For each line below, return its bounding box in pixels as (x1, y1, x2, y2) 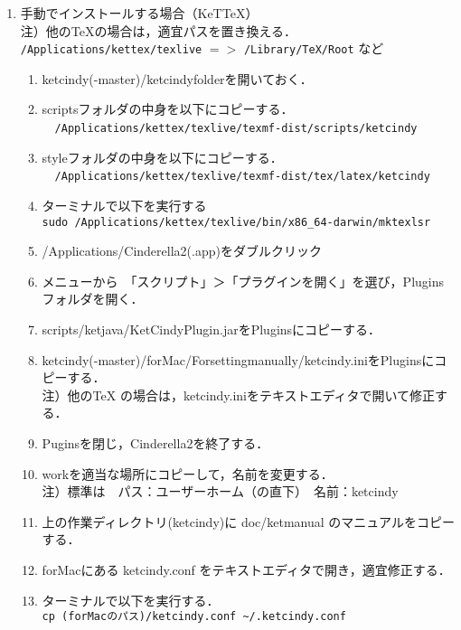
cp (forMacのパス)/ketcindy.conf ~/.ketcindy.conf (42, 610, 346, 624)
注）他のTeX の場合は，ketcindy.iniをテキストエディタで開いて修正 (42, 385, 436, 404)
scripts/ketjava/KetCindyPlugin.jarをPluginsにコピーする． (42, 319, 381, 338)
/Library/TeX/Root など (243, 39, 384, 58)
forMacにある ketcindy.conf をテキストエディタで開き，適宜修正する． (42, 559, 451, 578)
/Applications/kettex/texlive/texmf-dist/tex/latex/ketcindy (54, 170, 430, 183)
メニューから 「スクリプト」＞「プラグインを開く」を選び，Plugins (42, 271, 444, 290)
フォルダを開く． (42, 289, 144, 308)
